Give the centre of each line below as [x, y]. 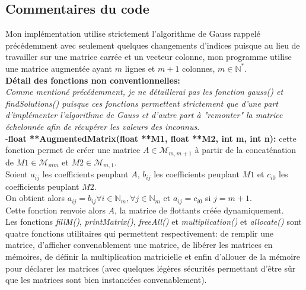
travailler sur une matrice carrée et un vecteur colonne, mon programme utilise [149, 57]
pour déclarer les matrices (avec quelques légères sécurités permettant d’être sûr [151, 268]
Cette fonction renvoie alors [55, 210]
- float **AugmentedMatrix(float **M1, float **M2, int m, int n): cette [151, 138]
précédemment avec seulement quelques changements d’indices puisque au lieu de [153, 45]
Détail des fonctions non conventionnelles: [93, 80]
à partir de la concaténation [246, 150]
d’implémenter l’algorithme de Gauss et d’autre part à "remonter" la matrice [144, 115]
